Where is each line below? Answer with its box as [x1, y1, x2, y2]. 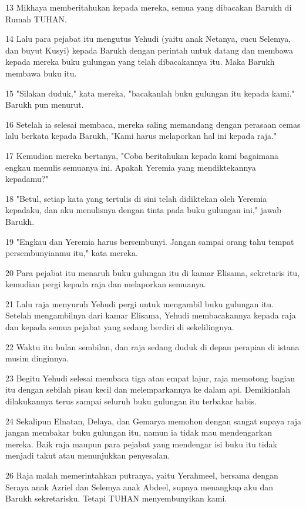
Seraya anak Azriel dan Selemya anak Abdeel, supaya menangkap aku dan [5, 480, 273, 493]
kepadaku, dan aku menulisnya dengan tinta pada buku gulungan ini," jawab [5, 204, 282, 216]
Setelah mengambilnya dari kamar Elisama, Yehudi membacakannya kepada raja [5, 309, 296, 321]
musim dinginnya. [5, 352, 69, 364]
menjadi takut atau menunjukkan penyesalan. [5, 449, 170, 461]
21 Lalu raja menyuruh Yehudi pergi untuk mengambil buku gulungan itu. [5, 297, 274, 310]
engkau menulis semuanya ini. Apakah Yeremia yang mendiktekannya [5, 161, 256, 173]
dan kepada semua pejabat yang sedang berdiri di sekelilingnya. [5, 321, 234, 333]
